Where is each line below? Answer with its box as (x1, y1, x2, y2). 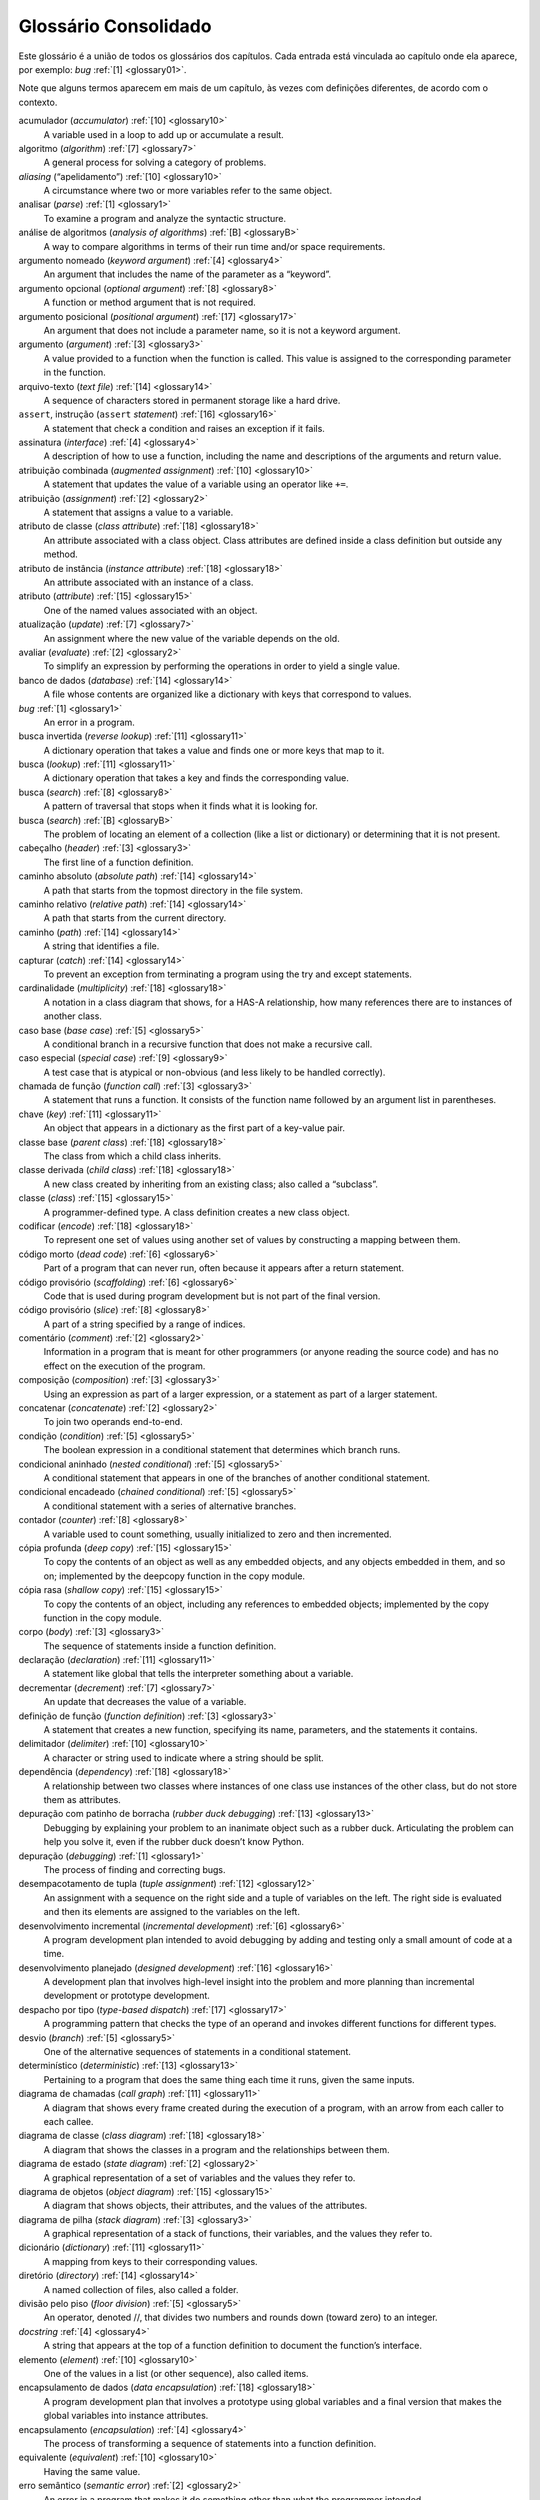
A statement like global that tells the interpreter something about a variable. (43, 1668, 354, 1680)
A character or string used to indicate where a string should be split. (43, 1751, 324, 1764)
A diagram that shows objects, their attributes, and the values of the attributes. (43, 2200, 368, 2212)
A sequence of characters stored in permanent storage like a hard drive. (43, 394, 341, 406)
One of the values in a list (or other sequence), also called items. (43, 2368, 309, 2379)
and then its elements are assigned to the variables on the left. (43, 1906, 300, 1918)
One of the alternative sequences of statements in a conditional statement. (43, 2046, 352, 2058)
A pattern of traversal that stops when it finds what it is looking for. (43, 800, 319, 812)
